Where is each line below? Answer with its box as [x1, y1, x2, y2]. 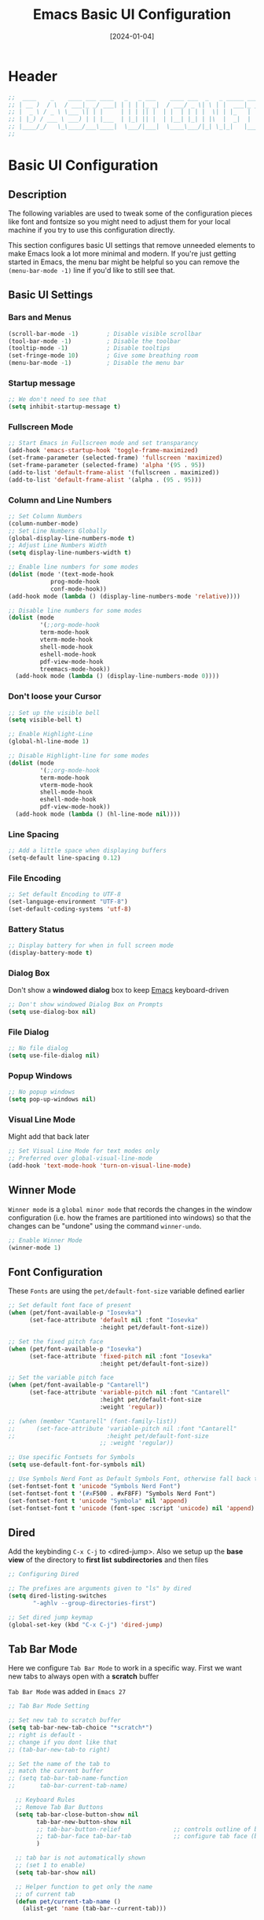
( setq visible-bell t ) [8, 716, 82, 724]
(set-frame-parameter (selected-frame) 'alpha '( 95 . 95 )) [8, 461, 206, 469]
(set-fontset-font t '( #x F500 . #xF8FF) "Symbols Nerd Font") [8, 1489, 216, 1498]
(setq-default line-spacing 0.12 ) [8, 854, 122, 862]
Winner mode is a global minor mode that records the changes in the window [8, 1204, 252, 1214]
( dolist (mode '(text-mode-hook [8, 570, 114, 579]
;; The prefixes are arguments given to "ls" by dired [8, 1585, 192, 1593]
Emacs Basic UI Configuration [32, 6, 232, 24]
